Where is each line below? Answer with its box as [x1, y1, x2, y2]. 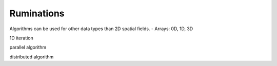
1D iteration [9, 35, 33, 41]
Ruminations [9, 8, 65, 19]
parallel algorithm [9, 44, 47, 51]
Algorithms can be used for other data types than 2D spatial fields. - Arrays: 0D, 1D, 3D [9, 26, 193, 32]
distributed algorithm [9, 54, 54, 60]
